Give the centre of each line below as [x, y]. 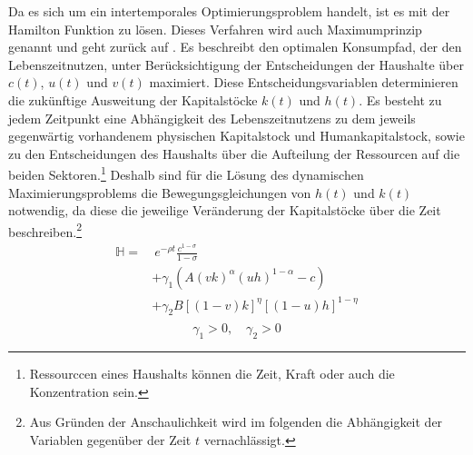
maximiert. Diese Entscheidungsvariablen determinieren [304, 82]
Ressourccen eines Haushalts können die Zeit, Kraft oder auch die [212, 374]
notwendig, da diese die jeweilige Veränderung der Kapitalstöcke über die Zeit [225, 210]
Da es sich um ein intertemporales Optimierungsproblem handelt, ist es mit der [229, 11]
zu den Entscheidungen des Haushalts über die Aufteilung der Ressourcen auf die [234, 153]
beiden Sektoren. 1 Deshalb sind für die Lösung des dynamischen [186, 173]
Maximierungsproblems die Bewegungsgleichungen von [160, 192]
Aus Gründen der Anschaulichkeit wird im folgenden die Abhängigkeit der [236, 422]
